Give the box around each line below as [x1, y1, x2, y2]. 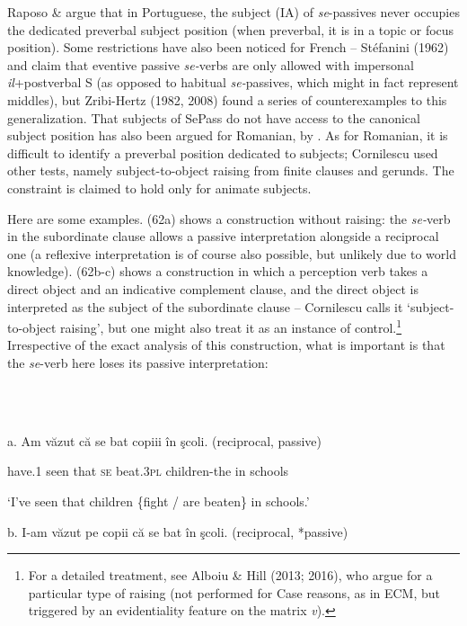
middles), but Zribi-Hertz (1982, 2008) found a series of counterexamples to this [7, 90, 447, 109]
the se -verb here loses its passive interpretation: [7, 353, 269, 371]
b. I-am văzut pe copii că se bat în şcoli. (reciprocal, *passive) [7, 522, 348, 541]
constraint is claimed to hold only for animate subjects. [7, 178, 312, 197]
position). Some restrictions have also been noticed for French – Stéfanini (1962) [7, 38, 449, 57]
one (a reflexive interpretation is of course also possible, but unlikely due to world [7, 244, 456, 263]
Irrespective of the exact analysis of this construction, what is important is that [7, 335, 445, 354]
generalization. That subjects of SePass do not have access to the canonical [7, 108, 420, 127]
